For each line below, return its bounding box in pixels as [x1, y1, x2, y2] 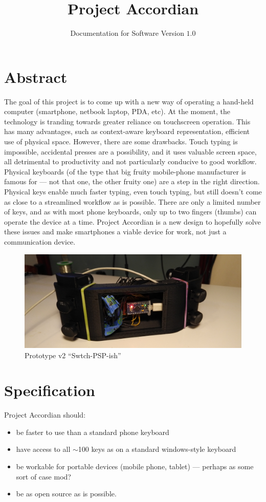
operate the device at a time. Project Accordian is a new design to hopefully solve [4, 216, 261, 227]
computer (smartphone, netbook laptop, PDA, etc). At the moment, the [4, 106, 230, 117]
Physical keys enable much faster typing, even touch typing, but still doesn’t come [4, 186, 262, 197]
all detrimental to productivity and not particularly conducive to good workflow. [4, 156, 257, 167]
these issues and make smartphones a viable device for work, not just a [4, 226, 227, 237]
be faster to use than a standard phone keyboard [16, 426, 169, 437]
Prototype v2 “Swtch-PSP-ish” [25, 350, 121, 360]
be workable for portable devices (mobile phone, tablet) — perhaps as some [16, 461, 254, 472]
